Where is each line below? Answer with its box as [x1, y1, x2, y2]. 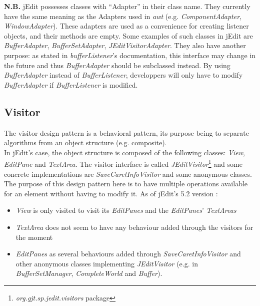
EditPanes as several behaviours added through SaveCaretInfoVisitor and [15, 248, 241, 259]
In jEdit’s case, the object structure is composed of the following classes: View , [4, 147, 245, 157]
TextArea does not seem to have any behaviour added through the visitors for [15, 221, 253, 232]
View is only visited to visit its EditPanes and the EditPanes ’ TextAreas [15, 205, 236, 215]
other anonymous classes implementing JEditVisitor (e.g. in [15, 258, 198, 268]
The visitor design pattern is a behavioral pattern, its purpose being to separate [4, 127, 249, 138]
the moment [15, 231, 53, 242]
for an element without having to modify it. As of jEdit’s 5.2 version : [4, 188, 218, 198]
